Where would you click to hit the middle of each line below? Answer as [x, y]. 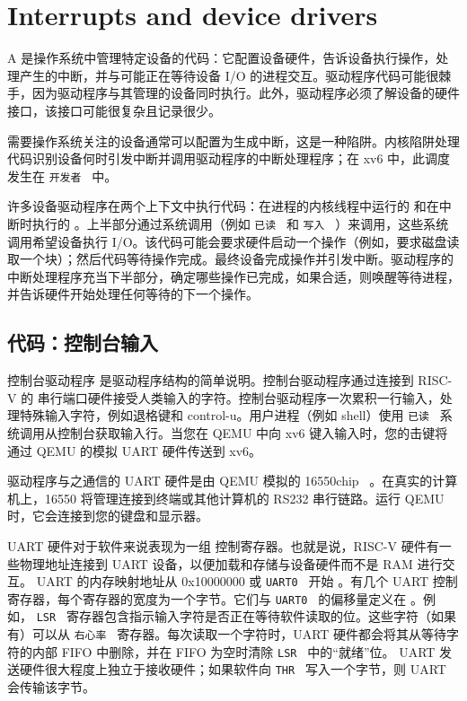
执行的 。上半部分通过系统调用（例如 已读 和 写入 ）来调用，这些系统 [240, 223]
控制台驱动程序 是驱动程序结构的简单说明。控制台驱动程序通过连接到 [211, 380]
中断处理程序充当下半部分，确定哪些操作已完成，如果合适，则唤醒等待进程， [233, 276]
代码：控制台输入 [83, 342]
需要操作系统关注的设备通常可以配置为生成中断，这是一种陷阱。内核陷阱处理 [233, 140]
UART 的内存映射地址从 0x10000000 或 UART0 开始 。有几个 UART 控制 [247, 581]
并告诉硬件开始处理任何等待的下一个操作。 [133, 294]
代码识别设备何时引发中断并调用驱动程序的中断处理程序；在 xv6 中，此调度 [229, 158]
